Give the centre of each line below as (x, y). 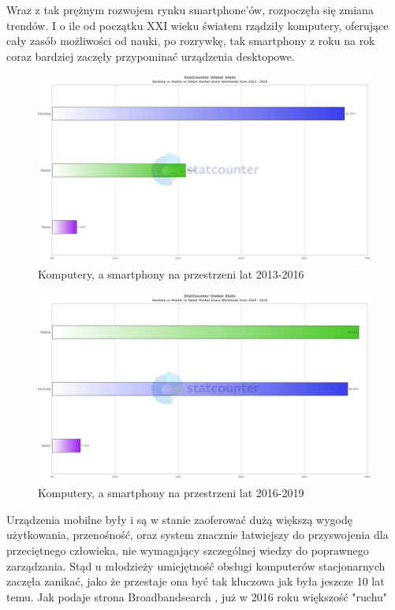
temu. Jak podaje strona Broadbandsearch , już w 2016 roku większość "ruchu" (197, 596)
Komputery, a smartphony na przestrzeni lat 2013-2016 (171, 274)
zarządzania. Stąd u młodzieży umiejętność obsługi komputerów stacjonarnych (196, 565)
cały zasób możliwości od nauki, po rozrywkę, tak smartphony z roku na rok (191, 41)
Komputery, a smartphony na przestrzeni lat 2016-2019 (171, 493)
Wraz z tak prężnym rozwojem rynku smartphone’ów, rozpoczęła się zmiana (190, 9)
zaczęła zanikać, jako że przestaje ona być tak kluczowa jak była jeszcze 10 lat (196, 581)
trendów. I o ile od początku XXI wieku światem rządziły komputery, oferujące (197, 25)
